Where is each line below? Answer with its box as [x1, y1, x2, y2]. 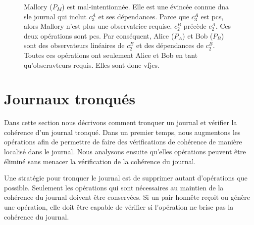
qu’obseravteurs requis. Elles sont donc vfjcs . [24, 59, 159, 70]
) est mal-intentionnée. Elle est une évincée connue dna [61, 1, 229, 11]
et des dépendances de [136, 40, 203, 50]
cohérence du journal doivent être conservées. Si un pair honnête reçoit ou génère [4, 192, 250, 202]
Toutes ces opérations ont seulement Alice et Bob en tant [24, 49, 198, 60]
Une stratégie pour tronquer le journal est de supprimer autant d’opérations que [4, 173, 248, 183]
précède [183, 21, 206, 31]
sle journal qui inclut [24, 11, 87, 21]
